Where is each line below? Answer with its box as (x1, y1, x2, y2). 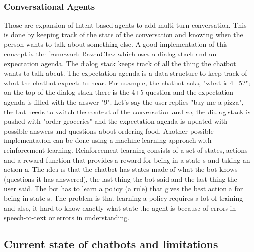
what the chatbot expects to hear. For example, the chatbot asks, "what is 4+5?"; (4, 77, 250, 87)
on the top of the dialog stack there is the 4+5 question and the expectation (4, 87, 233, 97)
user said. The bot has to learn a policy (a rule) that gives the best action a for (4, 183, 243, 194)
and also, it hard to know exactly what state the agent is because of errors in (4, 202, 236, 213)
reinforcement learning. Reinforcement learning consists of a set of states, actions (4, 144, 248, 155)
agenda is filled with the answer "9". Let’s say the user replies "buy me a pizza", (4, 96, 244, 107)
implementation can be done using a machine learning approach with (4, 135, 212, 145)
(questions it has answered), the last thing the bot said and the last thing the (4, 173, 237, 184)
